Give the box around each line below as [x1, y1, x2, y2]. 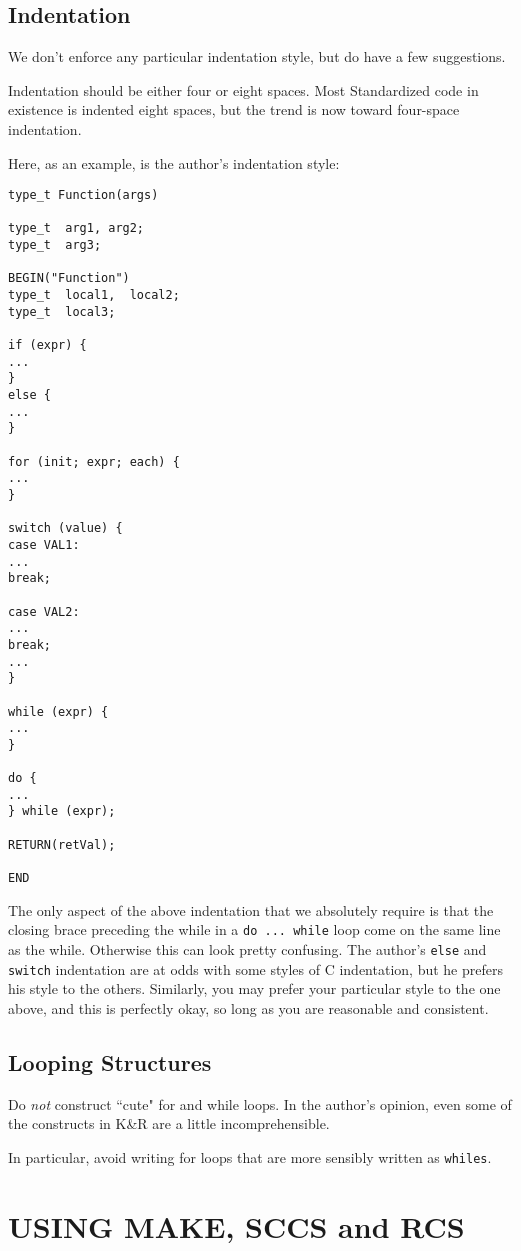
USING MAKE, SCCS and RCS [8, 1205, 465, 1246]
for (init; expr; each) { [8, 454, 180, 469]
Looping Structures [8, 1046, 212, 1077]
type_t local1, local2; [8, 288, 180, 303]
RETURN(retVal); [8, 837, 116, 852]
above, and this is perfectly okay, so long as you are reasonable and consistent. [8, 997, 489, 1018]
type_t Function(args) [8, 188, 159, 203]
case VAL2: [8, 604, 80, 619]
